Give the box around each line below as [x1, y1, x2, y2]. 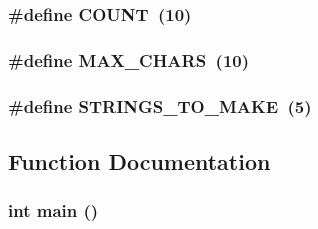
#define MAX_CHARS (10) [8, 47, 250, 72]
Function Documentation [8, 145, 271, 176]
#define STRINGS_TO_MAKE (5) [8, 93, 312, 118]
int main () [8, 198, 99, 223]
